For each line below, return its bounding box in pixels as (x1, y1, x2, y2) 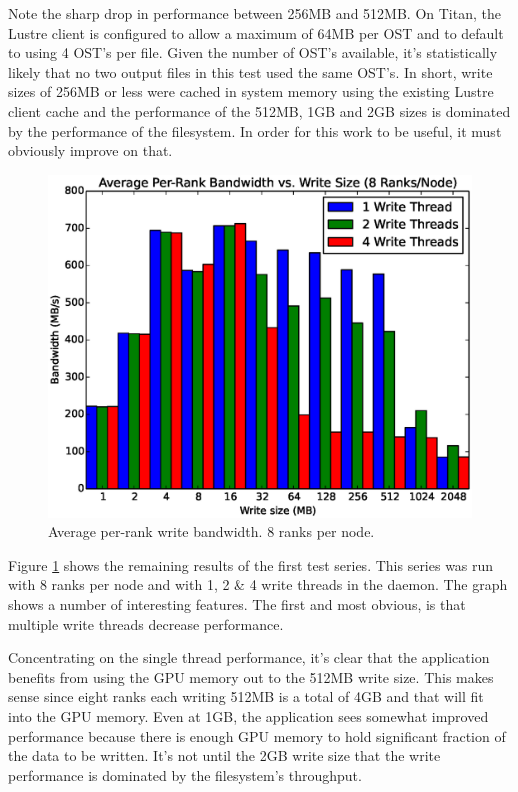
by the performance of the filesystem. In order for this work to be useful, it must (8, 120, 502, 141)
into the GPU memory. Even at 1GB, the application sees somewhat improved (8, 705, 489, 726)
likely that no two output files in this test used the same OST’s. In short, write (8, 61, 493, 82)
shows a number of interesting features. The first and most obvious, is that (8, 593, 466, 614)
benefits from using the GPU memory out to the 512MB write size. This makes (8, 666, 494, 687)
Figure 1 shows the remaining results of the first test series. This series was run (8, 554, 494, 575)
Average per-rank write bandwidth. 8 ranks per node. (48, 521, 375, 542)
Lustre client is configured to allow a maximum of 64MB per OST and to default (8, 22, 504, 43)
